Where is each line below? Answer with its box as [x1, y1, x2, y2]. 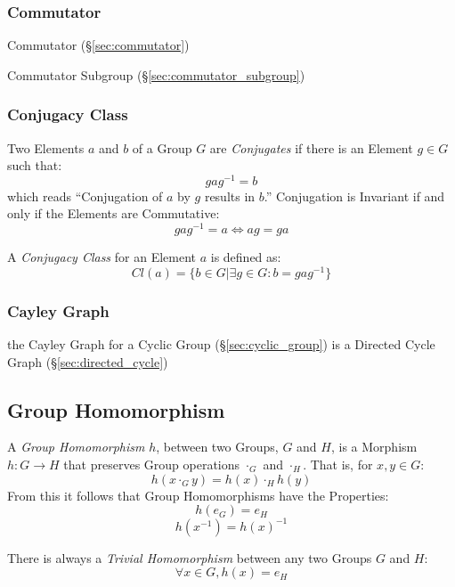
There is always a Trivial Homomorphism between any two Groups [7, 548, 372, 567]
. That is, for [303, 455, 373, 474]
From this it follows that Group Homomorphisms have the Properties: [7, 485, 389, 504]
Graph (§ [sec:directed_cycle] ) [7, 352, 168, 371]
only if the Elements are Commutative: [7, 204, 220, 223]
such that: [7, 156, 62, 175]
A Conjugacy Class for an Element [7, 248, 197, 266]
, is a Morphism [330, 437, 418, 456]
